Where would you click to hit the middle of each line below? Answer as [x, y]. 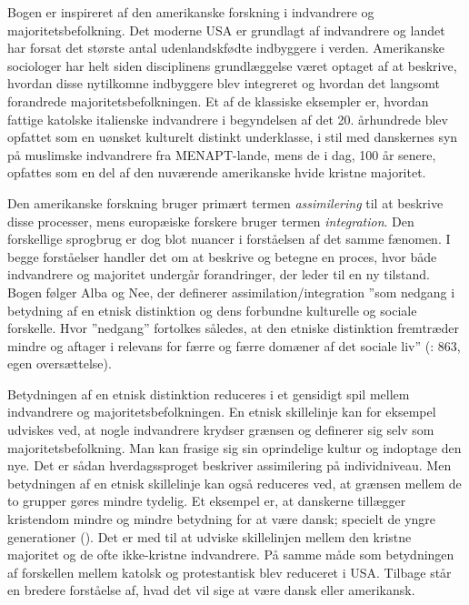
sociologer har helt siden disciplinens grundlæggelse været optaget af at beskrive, [232, 65]
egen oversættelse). [60, 363]
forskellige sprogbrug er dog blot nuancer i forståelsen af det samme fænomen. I [229, 239]
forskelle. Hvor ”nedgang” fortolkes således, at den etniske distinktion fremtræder [233, 328]
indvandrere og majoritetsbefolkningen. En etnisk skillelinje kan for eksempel [222, 412]
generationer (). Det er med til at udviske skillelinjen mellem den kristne [210, 536]
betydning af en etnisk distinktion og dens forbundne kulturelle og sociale [212, 310]
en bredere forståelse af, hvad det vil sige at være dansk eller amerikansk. [211, 590]
